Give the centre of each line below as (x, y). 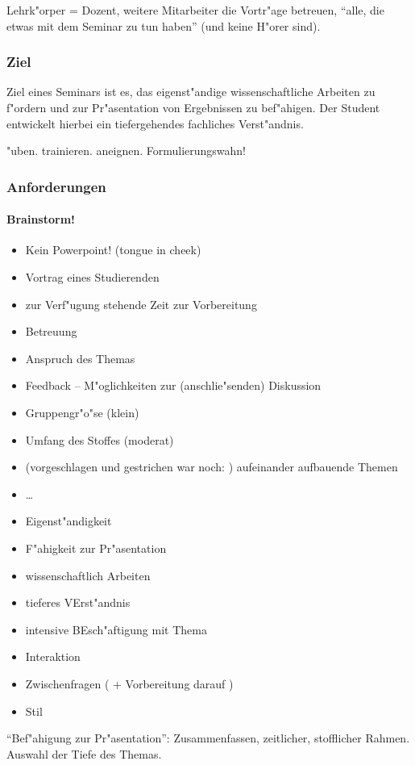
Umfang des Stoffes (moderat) (100, 439)
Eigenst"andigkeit (68, 521)
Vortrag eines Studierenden (92, 277)
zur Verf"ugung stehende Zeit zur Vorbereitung (141, 304)
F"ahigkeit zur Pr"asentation (96, 548)
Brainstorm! (41, 219)
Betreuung (51, 331)
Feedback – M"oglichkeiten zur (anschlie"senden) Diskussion (173, 385)
